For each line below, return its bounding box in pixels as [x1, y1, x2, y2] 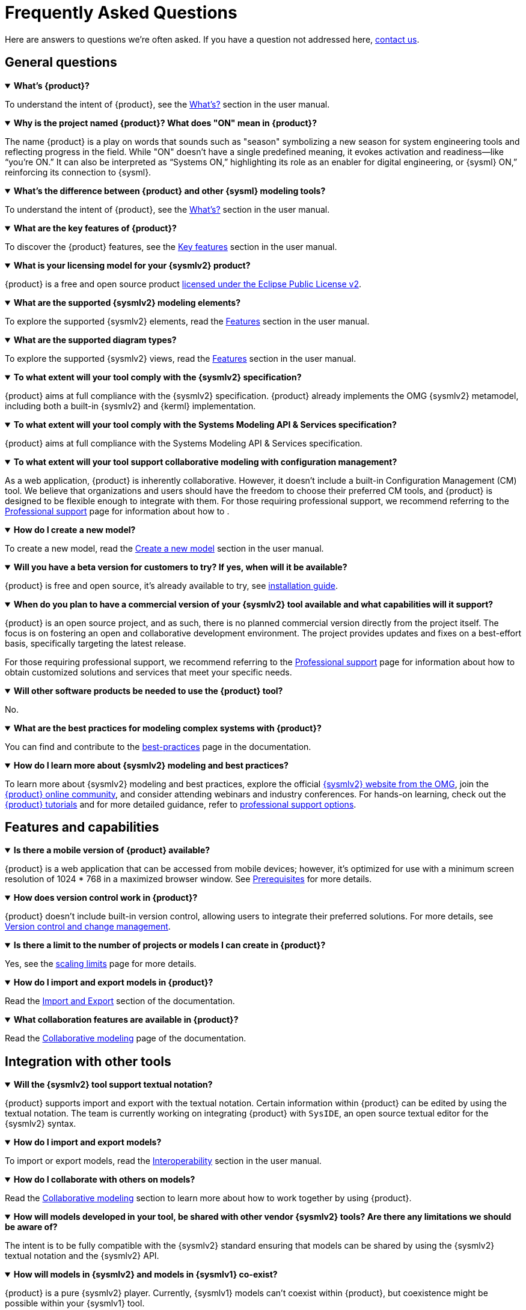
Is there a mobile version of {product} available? [13, 845, 210, 856]
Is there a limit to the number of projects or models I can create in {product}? [13, 940, 326, 951]
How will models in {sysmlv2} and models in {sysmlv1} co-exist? [13, 1269, 278, 1280]
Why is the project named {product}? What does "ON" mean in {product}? [13, 117, 317, 128]
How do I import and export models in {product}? [13, 977, 213, 988]
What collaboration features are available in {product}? [13, 1014, 239, 1025]
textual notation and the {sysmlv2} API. [5, 1251, 159, 1261]
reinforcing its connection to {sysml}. [5, 166, 151, 177]
